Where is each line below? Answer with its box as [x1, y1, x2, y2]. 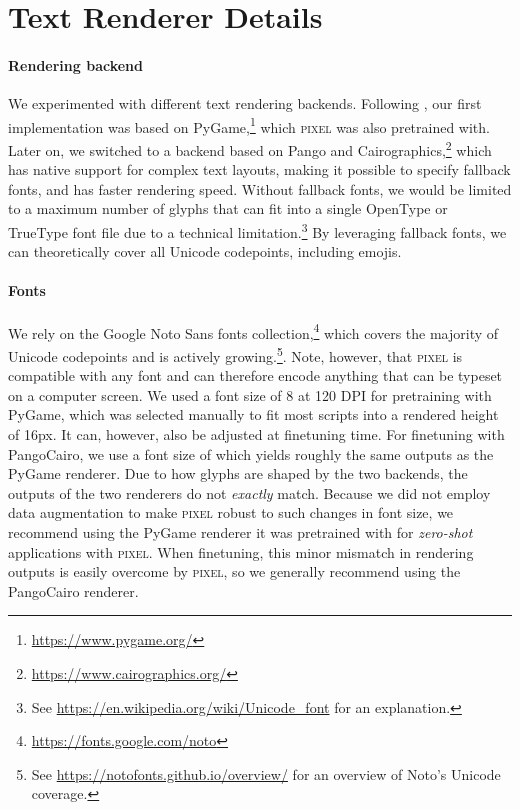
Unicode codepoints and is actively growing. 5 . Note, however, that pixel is [8, 342, 463, 366]
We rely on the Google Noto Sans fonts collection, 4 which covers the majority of [8, 319, 499, 343]
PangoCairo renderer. [8, 580, 139, 601]
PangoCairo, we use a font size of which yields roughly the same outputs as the [8, 443, 494, 464]
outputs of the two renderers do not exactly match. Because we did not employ [8, 482, 491, 503]
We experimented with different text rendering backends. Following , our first [8, 93, 482, 114]
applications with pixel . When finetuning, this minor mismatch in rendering [8, 541, 474, 562]
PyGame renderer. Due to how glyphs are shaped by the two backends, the [8, 463, 468, 484]
